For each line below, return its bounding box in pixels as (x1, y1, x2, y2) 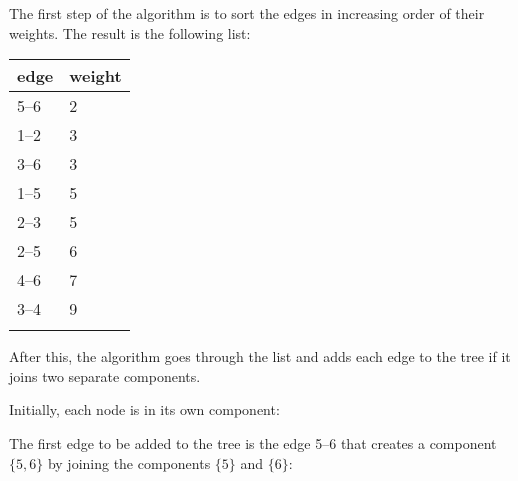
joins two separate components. (9, 365, 201, 386)
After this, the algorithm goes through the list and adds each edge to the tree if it (9, 346, 511, 367)
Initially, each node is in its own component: (9, 399, 280, 420)
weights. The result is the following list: (9, 22, 251, 43)
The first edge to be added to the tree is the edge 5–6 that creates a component (9, 432, 497, 453)
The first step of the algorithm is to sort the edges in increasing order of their (9, 3, 485, 23)
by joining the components (47, 452, 211, 473)
